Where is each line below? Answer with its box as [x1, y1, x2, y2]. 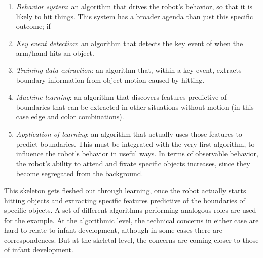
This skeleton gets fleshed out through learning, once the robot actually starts [4, 185, 246, 195]
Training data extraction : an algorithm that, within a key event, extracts [16, 64, 242, 75]
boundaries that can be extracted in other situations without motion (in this [16, 101, 254, 112]
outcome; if [16, 21, 51, 31]
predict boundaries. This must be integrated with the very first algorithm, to [16, 138, 255, 149]
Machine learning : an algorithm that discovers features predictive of [16, 92, 227, 102]
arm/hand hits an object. [16, 48, 94, 58]
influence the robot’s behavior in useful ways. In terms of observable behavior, [16, 148, 258, 159]
